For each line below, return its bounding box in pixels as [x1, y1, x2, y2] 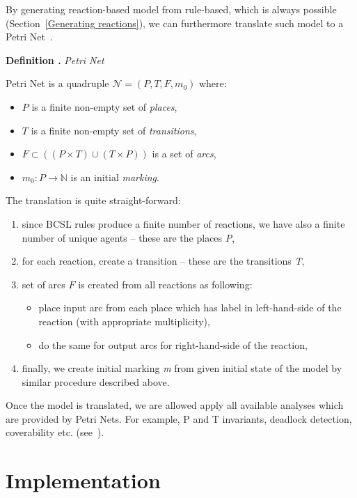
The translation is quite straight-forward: [6, 193, 181, 208]
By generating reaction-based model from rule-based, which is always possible [6, 2, 337, 16]
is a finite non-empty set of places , [31, 99, 177, 114]
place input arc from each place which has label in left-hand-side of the [38, 300, 342, 315]
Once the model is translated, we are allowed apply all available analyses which [6, 398, 344, 412]
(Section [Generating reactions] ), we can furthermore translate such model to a [6, 15, 344, 30]
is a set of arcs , [152, 146, 216, 161]
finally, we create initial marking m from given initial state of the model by [22, 361, 342, 375]
